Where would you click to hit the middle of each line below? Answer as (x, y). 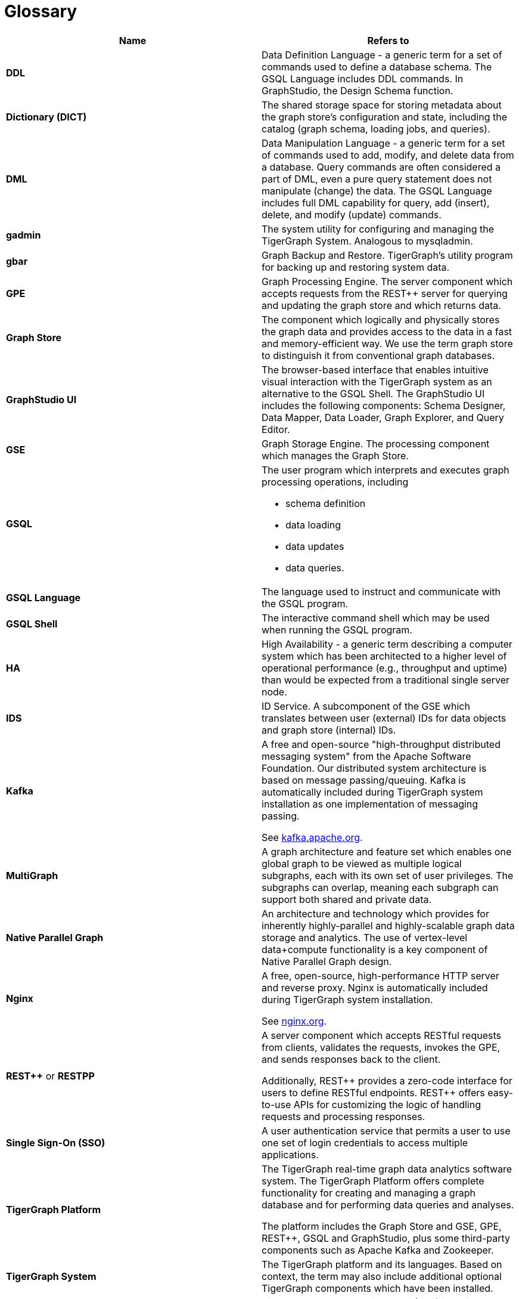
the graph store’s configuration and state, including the (384, 117)
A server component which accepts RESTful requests (381, 1035)
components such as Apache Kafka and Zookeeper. (378, 1250)
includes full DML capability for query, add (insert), (376, 202)
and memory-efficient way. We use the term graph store (387, 343)
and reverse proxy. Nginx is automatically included (375, 987)
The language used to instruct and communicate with (381, 591)
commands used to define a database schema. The (377, 67)
